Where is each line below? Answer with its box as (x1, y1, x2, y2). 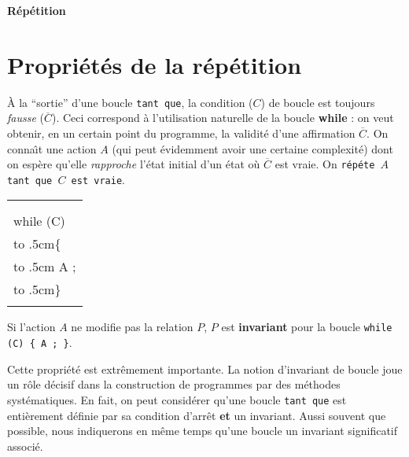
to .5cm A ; (13, 257, 76, 276)
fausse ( (7, 109, 44, 126)
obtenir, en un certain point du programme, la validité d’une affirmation (7, 124, 356, 141)
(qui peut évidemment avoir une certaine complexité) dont (112, 140, 393, 157)
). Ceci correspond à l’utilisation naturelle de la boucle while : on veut (52, 109, 394, 126)
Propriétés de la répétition (7, 48, 302, 80)
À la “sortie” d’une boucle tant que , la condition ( (7, 94, 253, 110)
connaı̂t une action (7, 140, 97, 157)
